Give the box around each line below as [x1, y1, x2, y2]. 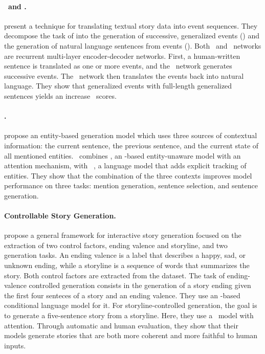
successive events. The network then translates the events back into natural [4, 70, 244, 81]
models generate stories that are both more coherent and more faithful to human [4, 330, 258, 341]
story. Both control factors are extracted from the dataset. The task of [4, 270, 225, 280]
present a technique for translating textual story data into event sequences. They [4, 20, 258, 31]
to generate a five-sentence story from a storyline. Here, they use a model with [4, 310, 254, 321]
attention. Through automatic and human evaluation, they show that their [4, 320, 238, 330]
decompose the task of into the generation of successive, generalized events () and [4, 30, 260, 41]
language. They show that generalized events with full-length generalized [4, 80, 232, 91]
